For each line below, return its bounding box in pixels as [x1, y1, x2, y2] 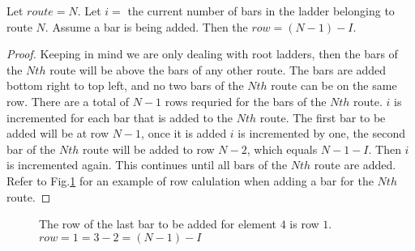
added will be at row [6, 125, 109, 142]
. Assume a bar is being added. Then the [45, 18, 248, 35]
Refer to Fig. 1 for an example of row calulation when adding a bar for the [6, 172, 374, 189]
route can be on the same [271, 77, 397, 94]
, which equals [246, 140, 318, 157]
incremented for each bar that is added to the [6, 108, 233, 125]
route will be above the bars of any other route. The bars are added [49, 61, 387, 78]
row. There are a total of [6, 92, 129, 109]
